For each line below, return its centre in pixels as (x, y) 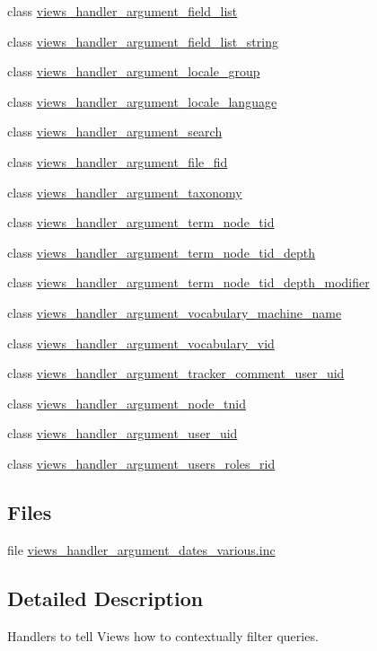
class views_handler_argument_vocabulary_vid (141, 343)
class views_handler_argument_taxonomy (125, 192)
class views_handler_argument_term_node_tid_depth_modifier (188, 282)
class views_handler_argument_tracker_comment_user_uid (176, 373)
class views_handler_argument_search (115, 132)
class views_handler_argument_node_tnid (127, 403)
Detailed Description (105, 598)
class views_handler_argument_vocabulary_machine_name (175, 312)
